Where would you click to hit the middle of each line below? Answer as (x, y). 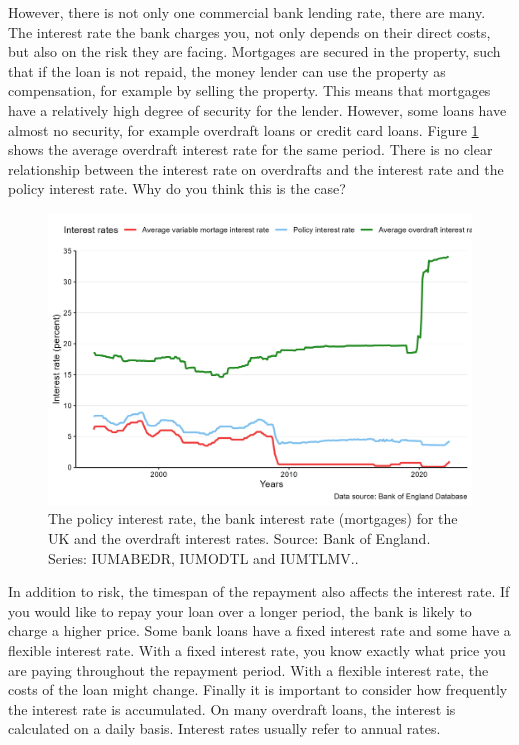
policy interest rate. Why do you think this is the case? (177, 188)
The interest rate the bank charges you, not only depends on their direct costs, (249, 31)
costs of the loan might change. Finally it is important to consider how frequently (258, 689)
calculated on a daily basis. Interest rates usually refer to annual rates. (224, 728)
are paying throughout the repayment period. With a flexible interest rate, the (248, 669)
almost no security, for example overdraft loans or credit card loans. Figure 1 (243, 129)
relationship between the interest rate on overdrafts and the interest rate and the (256, 168)
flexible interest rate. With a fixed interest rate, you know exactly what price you (257, 650)
